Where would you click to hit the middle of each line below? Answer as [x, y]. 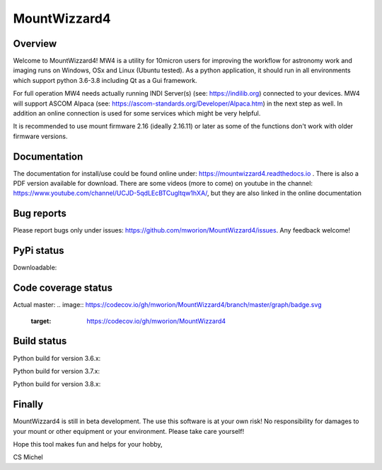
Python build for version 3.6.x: [57, 358]
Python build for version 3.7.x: [57, 371]
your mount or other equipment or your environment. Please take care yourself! [128, 431]
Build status [40, 341]
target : [41, 321]
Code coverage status [63, 288]
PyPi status [39, 251]
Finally [28, 404]
